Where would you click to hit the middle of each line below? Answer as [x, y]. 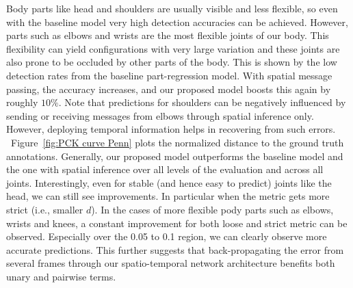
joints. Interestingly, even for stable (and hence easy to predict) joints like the [169, 182]
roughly [22, 102]
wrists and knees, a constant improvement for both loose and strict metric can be [177, 223]
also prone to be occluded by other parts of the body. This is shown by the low [172, 62]
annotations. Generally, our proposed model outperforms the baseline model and [175, 156]
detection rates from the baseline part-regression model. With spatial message [169, 75]
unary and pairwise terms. [61, 276]
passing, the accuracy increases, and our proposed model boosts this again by [169, 89]
